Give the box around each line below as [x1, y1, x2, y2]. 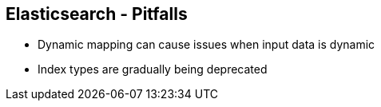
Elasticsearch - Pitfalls [6, 4, 188, 24]
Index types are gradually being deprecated [38, 62, 268, 77]
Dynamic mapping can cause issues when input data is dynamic [38, 38, 375, 52]
